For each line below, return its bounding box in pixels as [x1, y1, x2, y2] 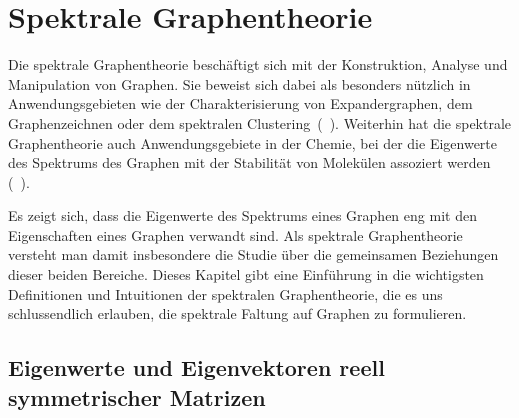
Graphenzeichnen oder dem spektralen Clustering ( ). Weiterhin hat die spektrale [8, 112, 512, 133]
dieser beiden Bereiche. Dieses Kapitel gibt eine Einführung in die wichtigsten [8, 264, 484, 285]
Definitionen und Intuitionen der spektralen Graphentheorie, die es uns [8, 283, 443, 304]
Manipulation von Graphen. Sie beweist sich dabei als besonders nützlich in [8, 73, 471, 94]
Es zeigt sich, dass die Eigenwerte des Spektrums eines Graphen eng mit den [8, 205, 477, 226]
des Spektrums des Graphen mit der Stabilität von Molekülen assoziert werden [8, 152, 491, 173]
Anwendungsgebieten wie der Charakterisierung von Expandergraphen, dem [8, 93, 473, 114]
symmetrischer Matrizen [8, 381, 266, 412]
